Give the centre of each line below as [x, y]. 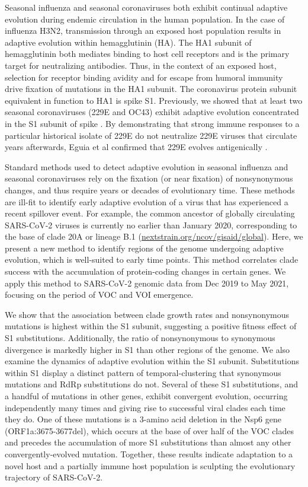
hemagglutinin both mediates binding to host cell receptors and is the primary [147, 54]
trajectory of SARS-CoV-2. [54, 477]
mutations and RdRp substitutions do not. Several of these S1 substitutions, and [151, 384]
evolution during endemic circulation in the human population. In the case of [145, 19]
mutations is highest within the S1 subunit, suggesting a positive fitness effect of [151, 326]
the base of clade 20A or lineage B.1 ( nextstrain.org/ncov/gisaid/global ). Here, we [154, 236]
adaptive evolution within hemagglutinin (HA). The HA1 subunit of [128, 42]
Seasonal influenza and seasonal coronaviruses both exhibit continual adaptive [146, 7]
